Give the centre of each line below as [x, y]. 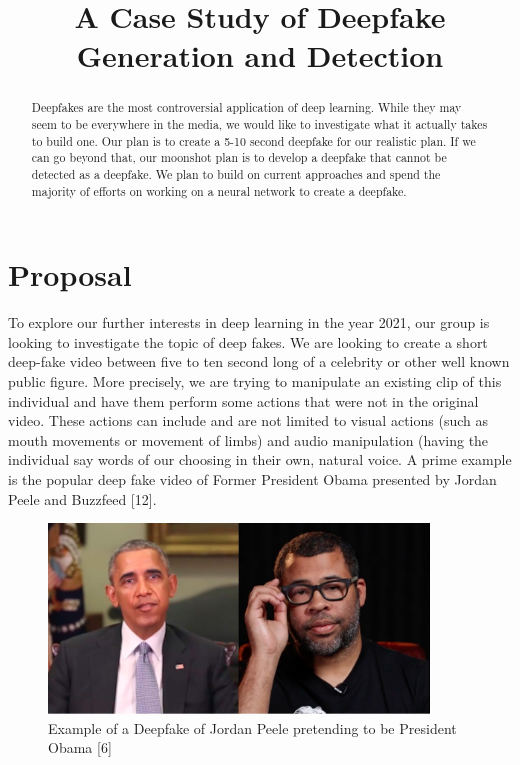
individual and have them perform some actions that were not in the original [243, 400]
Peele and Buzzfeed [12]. [82, 498]
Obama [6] [80, 747]
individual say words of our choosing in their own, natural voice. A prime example [260, 459]
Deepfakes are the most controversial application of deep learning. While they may [246, 107]
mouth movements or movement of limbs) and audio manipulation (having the [248, 439]
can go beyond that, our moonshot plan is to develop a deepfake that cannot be [239, 157]
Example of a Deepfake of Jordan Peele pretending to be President [252, 727]
